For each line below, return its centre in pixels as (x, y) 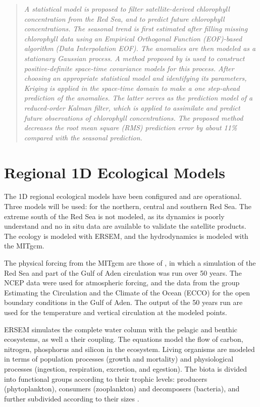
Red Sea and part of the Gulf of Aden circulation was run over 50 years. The (123, 272)
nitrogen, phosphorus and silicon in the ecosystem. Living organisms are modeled (129, 349)
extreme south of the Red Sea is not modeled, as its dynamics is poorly (114, 216)
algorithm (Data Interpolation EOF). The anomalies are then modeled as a (140, 48)
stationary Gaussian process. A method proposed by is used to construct (134, 58)
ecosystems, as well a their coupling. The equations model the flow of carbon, (124, 339)
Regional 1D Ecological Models (115, 172)
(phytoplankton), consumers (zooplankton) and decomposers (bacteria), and (122, 389)
